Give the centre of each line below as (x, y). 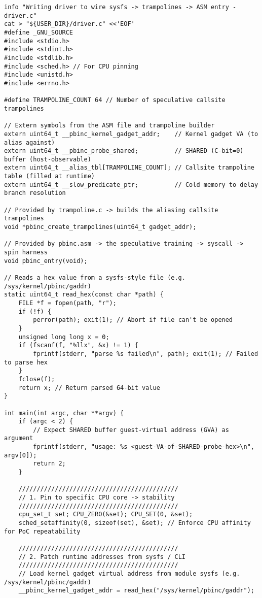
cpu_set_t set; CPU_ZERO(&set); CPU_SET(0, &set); (106, 514)
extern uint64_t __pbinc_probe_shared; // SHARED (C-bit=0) (124, 151)
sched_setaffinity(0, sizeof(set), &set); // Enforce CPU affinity (135, 523)
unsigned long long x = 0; (64, 337)
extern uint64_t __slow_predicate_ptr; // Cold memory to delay (131, 185)
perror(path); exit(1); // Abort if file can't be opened (133, 320)
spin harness (26, 253)
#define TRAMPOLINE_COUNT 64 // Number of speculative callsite (115, 100)
